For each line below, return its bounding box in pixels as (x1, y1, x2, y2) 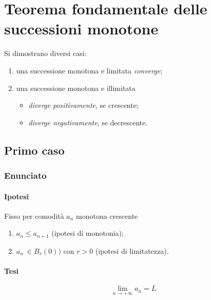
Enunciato (4, 168, 47, 181)
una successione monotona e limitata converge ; (16, 65, 163, 76)
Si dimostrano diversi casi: (4, 48, 87, 59)
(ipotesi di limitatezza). (95, 245, 169, 256)
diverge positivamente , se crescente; (28, 100, 139, 110)
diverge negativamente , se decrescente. (28, 117, 148, 127)
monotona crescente (76, 210, 138, 221)
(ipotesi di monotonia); (51, 228, 124, 238)
